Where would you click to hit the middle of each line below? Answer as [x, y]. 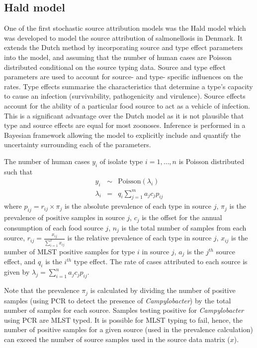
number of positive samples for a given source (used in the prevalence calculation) [129, 329]
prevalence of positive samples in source [64, 217]
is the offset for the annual [182, 217]
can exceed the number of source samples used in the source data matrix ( [117, 339]
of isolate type [121, 161]
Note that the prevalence [42, 290]
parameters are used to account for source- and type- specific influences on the [124, 77]
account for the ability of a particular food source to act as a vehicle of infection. [127, 105]
